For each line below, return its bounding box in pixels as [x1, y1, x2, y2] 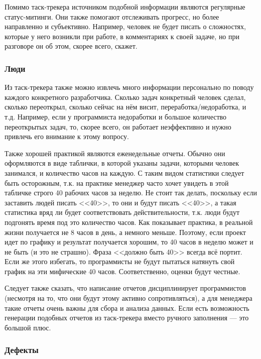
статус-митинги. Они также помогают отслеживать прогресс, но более [5, 11, 219, 22]
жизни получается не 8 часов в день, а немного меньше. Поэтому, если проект [5, 226, 246, 237]
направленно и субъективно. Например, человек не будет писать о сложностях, [5, 21, 246, 32]
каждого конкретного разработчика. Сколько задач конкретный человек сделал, [5, 91, 246, 102]
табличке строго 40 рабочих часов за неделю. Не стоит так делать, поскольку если [5, 187, 257, 198]
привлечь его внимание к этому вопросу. [5, 131, 129, 142]
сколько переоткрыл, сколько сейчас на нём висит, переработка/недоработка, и [5, 101, 246, 112]
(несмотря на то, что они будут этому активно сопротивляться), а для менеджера [5, 293, 252, 303]
